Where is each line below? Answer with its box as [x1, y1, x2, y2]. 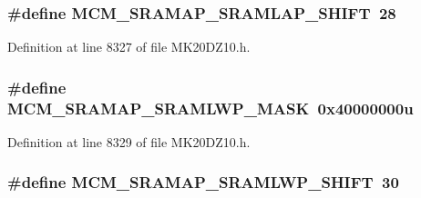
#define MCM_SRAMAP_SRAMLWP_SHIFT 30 [7, 171, 399, 193]
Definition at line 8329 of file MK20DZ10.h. [7, 132, 251, 151]
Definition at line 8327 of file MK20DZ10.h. [7, 37, 251, 56]
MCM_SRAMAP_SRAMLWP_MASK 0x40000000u [7, 96, 414, 119]
